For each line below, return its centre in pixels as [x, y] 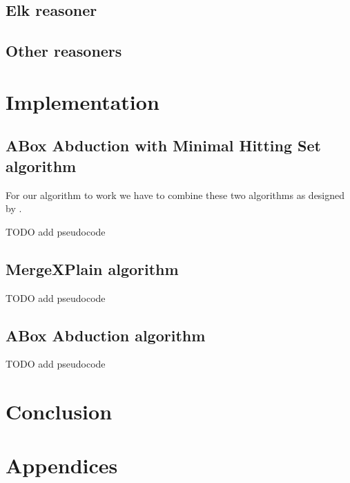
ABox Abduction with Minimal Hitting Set [163, 145]
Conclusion [59, 411]
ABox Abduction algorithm [106, 335]
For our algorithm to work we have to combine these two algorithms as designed [175, 195]
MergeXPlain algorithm [92, 268]
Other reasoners [64, 51]
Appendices [62, 465]
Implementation [82, 101]
